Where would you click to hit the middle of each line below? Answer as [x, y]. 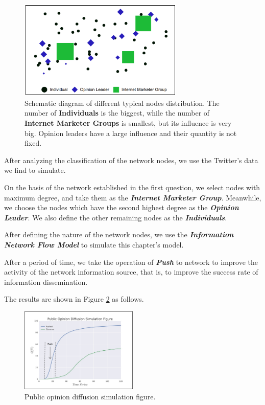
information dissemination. [46, 282]
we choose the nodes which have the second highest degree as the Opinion [122, 207]
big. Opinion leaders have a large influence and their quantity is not [131, 133]
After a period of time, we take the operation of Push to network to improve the [131, 262]
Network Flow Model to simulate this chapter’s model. [94, 244]
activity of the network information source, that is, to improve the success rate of [131, 272]
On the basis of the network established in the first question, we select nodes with [132, 187]
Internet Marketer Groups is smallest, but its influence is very [128, 123]
